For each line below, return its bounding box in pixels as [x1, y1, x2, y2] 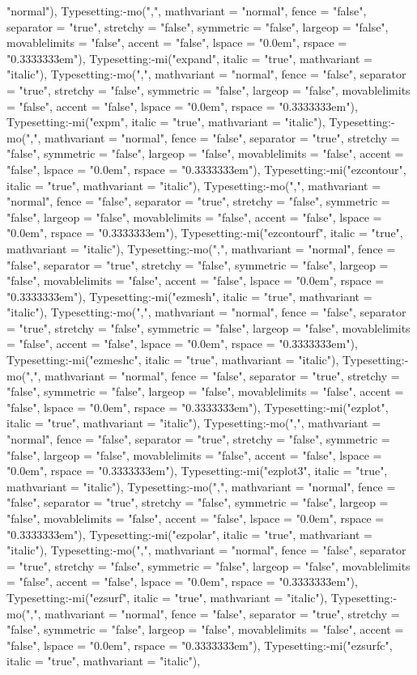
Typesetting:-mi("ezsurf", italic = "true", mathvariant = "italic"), [6, 588, 328, 605]
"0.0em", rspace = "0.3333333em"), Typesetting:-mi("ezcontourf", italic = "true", [6, 224, 403, 241]
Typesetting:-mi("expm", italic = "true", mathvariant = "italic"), [6, 113, 326, 130]
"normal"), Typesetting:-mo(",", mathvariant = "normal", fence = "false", [6, 2, 367, 19]
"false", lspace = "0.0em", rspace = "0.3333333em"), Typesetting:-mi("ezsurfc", [6, 636, 393, 653]
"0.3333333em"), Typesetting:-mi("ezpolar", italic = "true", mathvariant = [6, 525, 373, 542]
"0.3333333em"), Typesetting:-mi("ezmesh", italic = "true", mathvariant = [6, 287, 372, 304]
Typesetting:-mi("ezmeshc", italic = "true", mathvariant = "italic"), [6, 351, 339, 368]
